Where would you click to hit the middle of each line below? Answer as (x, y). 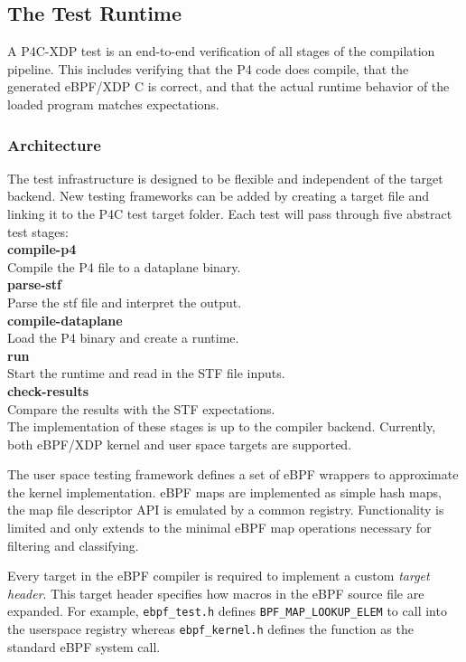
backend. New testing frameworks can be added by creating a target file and (218, 196)
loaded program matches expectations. (113, 104)
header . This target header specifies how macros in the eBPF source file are (216, 593)
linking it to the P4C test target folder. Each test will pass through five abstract (230, 213)
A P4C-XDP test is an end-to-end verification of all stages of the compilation (221, 51)
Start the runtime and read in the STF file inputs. (146, 373)
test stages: (38, 231)
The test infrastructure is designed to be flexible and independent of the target (225, 178)
